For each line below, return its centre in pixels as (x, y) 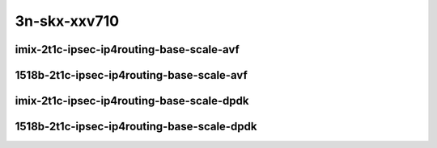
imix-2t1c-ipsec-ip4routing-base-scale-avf (127, 49)
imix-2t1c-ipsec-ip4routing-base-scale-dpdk (132, 101)
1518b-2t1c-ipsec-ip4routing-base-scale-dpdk (136, 127)
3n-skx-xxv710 (67, 21)
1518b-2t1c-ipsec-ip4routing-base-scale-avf (132, 75)
